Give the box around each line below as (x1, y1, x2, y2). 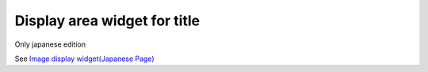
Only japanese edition (14, 40, 86, 49)
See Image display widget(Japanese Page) (14, 54, 155, 63)
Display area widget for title (14, 12, 201, 29)
